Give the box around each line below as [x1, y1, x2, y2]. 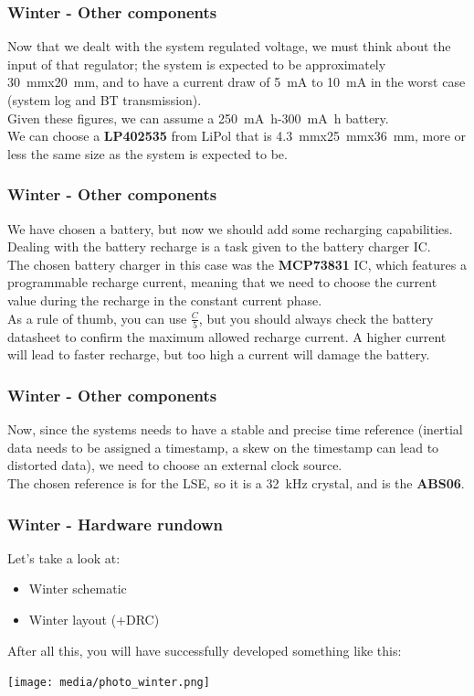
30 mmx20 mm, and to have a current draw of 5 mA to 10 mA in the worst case [7, 72, 466, 91]
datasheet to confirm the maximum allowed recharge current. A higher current [7, 327, 447, 346]
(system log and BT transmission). [7, 91, 202, 109]
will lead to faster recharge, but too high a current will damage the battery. [7, 345, 430, 364]
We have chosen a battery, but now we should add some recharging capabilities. [7, 219, 453, 238]
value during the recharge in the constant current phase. [7, 290, 322, 309]
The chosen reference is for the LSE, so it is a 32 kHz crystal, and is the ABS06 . [7, 474, 465, 493]
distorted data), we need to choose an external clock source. [7, 455, 342, 475]
